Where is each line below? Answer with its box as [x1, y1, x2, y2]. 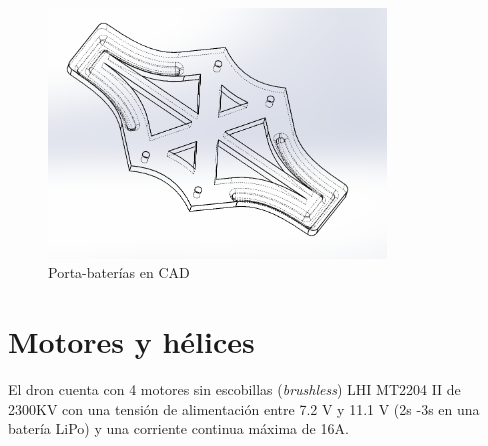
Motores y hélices [8, 321, 255, 361]
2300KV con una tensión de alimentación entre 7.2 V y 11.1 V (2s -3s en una [8, 398, 480, 419]
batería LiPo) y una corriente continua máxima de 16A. [8, 418, 349, 439]
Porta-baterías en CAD [48, 262, 190, 283]
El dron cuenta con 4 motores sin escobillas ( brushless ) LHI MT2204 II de [8, 378, 461, 399]
